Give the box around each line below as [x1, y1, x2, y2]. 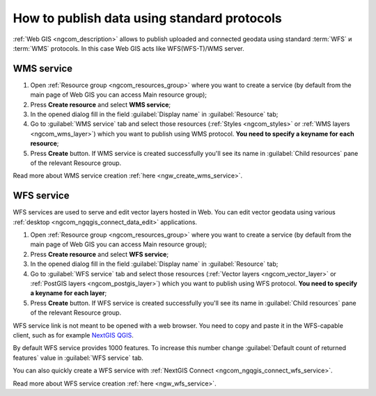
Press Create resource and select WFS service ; [30, 250, 169, 258]
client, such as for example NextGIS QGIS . [13, 331, 134, 339]
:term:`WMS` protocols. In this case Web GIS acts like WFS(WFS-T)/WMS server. [13, 44, 244, 52]
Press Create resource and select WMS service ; [30, 100, 171, 109]
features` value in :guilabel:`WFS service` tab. [13, 354, 144, 362]
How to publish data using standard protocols [13, 10, 282, 26]
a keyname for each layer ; [30, 289, 107, 297]
